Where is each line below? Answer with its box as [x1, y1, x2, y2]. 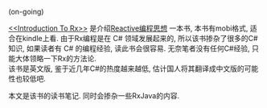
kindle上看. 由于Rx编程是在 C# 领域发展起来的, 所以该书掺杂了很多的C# [22, 34, 259, 43]
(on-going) [8, 7, 44, 16]
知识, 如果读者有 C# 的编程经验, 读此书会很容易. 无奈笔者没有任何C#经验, [8, 44, 251, 53]
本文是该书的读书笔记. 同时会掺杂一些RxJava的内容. [8, 91, 179, 100]
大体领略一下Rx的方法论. [14, 54, 97, 63]
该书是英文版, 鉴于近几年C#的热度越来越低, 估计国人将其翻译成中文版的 [8, 64, 245, 73]
